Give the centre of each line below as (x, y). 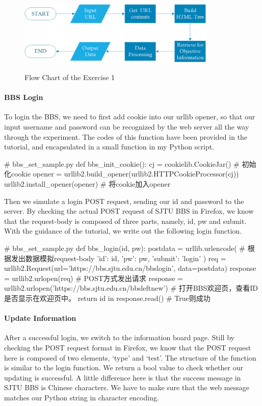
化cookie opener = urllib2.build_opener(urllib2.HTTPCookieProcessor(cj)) (122, 174)
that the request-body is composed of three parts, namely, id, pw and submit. (125, 221)
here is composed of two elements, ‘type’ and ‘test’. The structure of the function (130, 357)
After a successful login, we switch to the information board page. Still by (119, 337)
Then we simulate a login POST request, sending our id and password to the (124, 201)
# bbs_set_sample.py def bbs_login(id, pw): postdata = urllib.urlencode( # (125, 248)
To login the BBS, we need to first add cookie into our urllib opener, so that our (130, 117)
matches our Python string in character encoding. (82, 397)
